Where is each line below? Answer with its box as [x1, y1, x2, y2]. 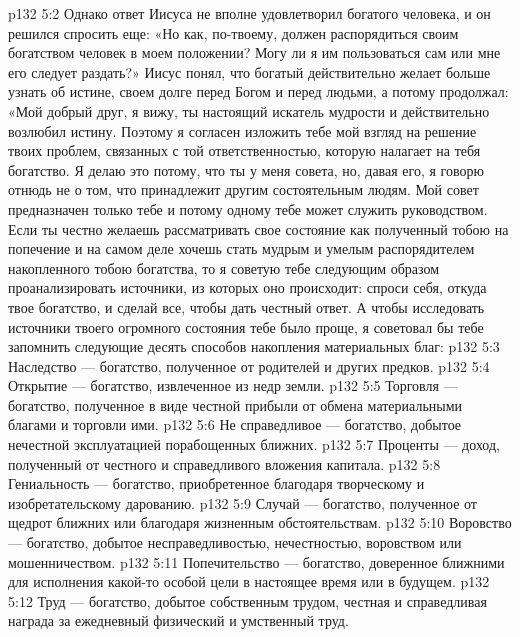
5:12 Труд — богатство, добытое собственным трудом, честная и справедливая [8, 590, 487, 611]
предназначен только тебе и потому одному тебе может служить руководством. [8, 198, 488, 219]
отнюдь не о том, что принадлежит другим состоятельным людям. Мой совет [8, 179, 479, 200]
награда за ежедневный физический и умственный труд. [8, 610, 349, 631]
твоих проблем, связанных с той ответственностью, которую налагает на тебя [8, 140, 481, 161]
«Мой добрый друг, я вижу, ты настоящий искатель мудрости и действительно [8, 100, 490, 121]
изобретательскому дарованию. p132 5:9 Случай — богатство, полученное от [8, 492, 477, 513]
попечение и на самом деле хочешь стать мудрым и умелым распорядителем [8, 238, 475, 259]
